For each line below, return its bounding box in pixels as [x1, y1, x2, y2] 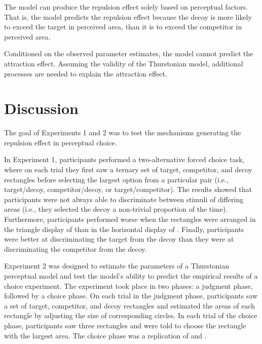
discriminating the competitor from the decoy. [4, 243, 147, 254]
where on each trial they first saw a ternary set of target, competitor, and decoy [4, 164, 252, 175]
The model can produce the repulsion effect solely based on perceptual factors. [4, 2, 248, 12]
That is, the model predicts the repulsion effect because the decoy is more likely [4, 11, 252, 22]
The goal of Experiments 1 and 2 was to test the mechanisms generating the [4, 127, 241, 138]
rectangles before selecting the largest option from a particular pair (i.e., [4, 174, 229, 184]
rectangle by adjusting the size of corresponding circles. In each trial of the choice [4, 310, 257, 321]
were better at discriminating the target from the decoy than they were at [4, 234, 234, 244]
